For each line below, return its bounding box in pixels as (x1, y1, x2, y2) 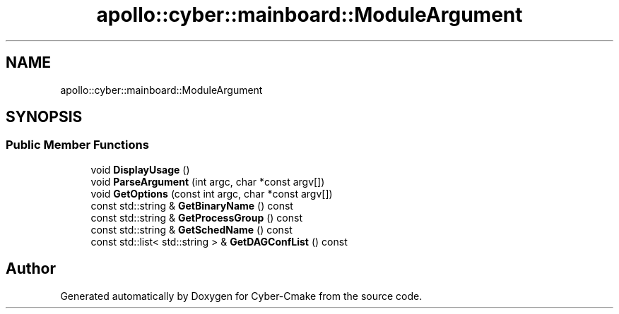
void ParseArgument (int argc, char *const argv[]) (90, 175, 325, 188)
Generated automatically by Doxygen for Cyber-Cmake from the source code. (60, 289, 423, 302)
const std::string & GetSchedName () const (90, 223, 293, 236)
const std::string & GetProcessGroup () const (90, 211, 302, 224)
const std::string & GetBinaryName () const (90, 199, 293, 212)
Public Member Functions (6, 138, 149, 152)
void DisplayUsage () (90, 163, 190, 176)
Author (6, 260, 56, 278)
